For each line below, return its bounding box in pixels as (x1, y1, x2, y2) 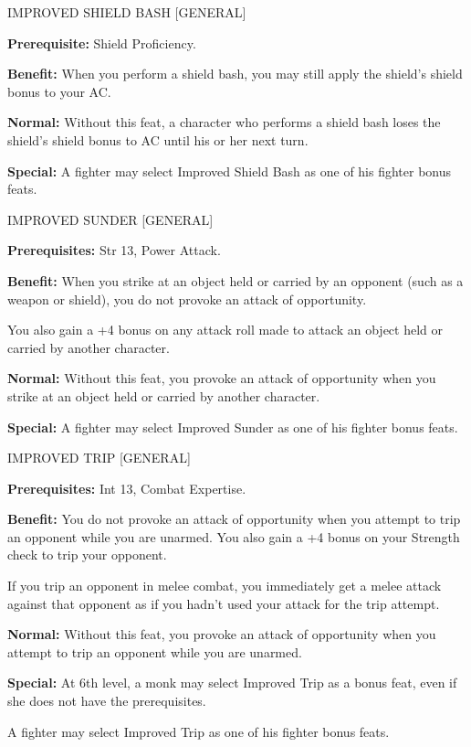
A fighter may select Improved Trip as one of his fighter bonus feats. (7, 721, 390, 741)
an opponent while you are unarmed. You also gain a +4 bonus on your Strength (7, 527, 460, 546)
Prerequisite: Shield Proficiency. (7, 33, 196, 52)
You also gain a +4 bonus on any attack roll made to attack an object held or (7, 320, 444, 339)
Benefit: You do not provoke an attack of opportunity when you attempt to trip (7, 509, 461, 528)
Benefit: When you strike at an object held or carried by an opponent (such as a (7, 271, 464, 290)
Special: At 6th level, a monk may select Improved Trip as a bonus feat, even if (7, 673, 457, 692)
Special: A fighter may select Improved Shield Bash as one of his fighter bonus (7, 161, 452, 180)
